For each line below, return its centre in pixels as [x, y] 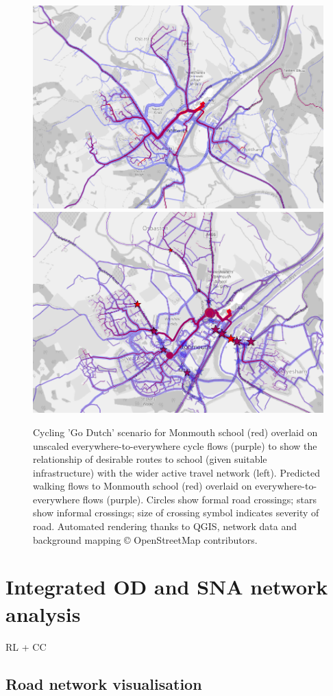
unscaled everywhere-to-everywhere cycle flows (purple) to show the [175, 445]
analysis [43, 613]
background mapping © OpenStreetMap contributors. [145, 539]
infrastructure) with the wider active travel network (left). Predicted [177, 472]
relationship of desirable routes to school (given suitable [150, 459]
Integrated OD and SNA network [167, 587]
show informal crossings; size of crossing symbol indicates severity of [176, 513]
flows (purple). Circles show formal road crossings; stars [199, 499]
